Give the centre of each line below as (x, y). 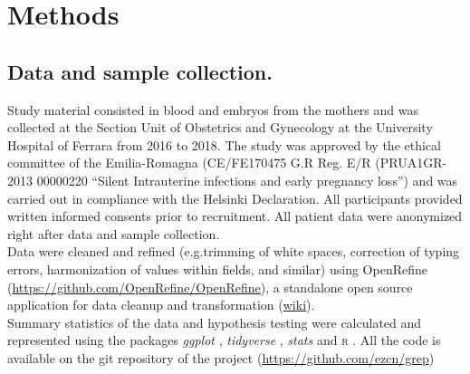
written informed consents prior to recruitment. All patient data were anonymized (235, 216)
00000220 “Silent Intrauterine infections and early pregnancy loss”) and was (247, 180)
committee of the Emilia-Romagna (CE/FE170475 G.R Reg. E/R (189, 163)
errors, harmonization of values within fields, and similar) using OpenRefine (217, 269)
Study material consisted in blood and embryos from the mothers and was (213, 109)
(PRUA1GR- (411, 163)
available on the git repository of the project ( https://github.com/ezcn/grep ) (221, 357)
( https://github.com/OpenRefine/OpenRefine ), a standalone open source (210, 287)
